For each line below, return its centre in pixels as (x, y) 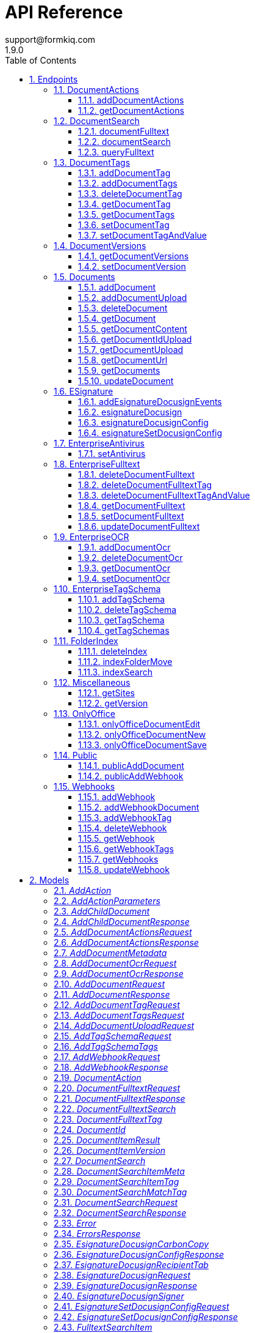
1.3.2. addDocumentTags (128, 183)
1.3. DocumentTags (92, 162)
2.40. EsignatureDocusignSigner (119, 1296)
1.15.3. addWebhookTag (125, 817)
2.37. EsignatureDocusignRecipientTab (131, 1264)
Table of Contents (41, 60)
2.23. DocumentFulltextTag (108, 1119)
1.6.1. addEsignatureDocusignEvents (150, 401)
